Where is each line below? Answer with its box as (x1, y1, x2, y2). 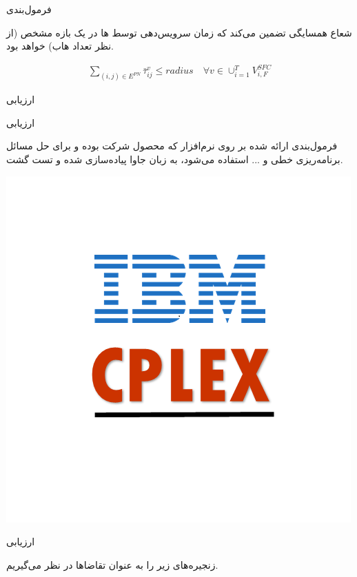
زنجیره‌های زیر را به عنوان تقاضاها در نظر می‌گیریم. (6, 557, 218, 571)
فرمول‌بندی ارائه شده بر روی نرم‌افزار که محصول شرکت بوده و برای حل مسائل (6, 138, 338, 153)
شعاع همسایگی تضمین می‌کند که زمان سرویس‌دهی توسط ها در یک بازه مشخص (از (6, 25, 352, 39)
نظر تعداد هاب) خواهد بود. (6, 39, 114, 53)
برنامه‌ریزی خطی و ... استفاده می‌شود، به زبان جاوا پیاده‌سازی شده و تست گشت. (6, 151, 343, 166)
